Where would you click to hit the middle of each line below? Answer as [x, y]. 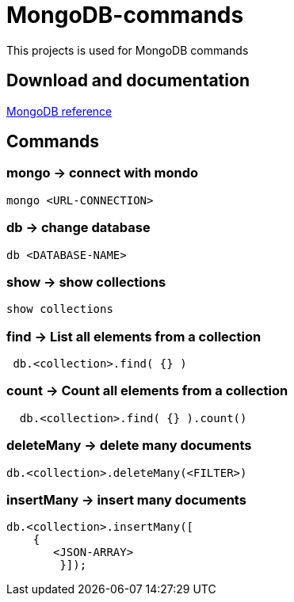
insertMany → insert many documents [126, 499]
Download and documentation [128, 81]
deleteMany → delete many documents [129, 446]
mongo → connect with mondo [103, 173]
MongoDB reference [59, 111]
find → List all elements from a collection [134, 336]
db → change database [78, 228]
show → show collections [86, 282]
